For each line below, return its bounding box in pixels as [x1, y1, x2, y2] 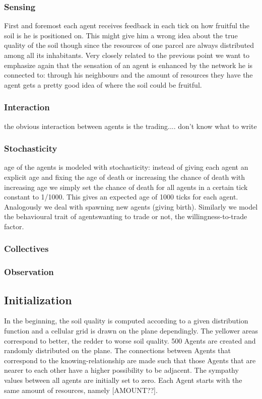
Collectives [4, 242, 49, 255]
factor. [4, 221, 24, 231]
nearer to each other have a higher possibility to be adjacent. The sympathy [4, 365, 239, 375]
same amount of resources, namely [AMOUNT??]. [4, 384, 158, 395]
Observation [4, 265, 54, 278]
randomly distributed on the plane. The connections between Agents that [4, 345, 231, 356]
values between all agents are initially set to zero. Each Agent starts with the [4, 375, 242, 385]
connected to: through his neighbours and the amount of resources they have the [4, 70, 253, 80]
